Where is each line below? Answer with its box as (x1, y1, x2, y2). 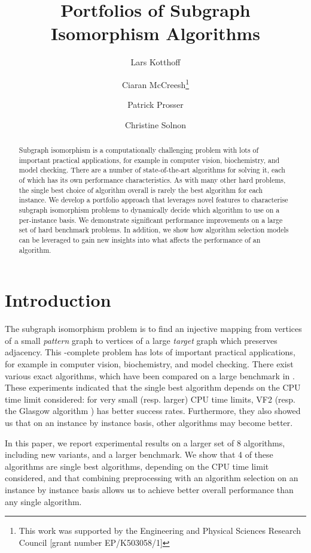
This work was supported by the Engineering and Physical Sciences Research (19, 524, 301, 537)
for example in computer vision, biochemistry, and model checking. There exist (5, 358, 294, 370)
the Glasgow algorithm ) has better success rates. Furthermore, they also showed (5, 404, 301, 417)
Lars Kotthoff (130, 56, 181, 68)
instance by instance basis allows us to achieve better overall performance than (5, 484, 294, 496)
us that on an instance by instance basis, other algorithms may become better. (5, 416, 293, 429)
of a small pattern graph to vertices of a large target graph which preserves (5, 334, 278, 346)
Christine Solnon (124, 118, 187, 131)
